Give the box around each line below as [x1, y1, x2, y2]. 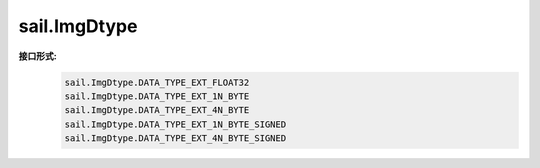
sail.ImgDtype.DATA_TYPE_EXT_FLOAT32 [64, 76, 250, 88]
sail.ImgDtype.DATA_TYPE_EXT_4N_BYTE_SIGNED [64, 133, 287, 144]
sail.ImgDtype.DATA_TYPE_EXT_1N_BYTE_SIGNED [64, 118, 287, 130]
